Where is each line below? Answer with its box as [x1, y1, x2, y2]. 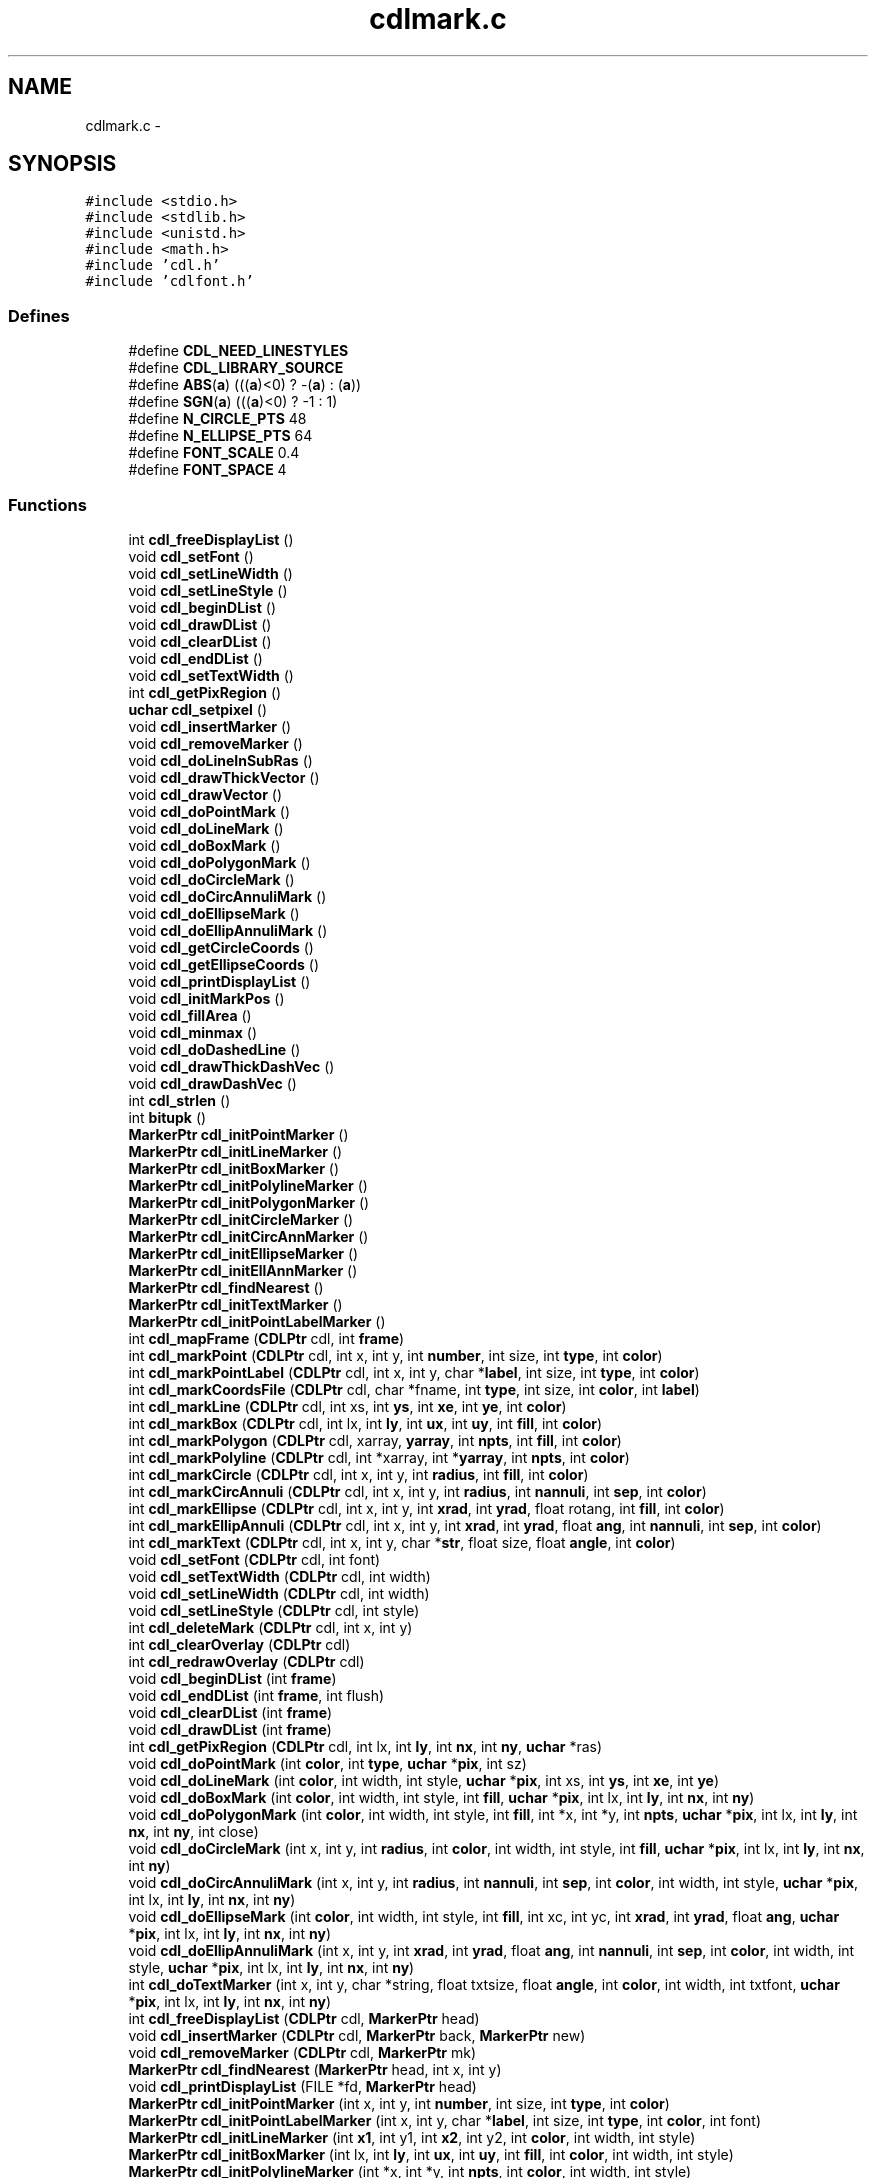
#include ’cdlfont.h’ [85, 273, 254, 290]
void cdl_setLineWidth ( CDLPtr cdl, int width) [128, 1584, 430, 1602]
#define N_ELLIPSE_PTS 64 [128, 427, 313, 445]
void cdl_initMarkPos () [128, 989, 285, 1007]
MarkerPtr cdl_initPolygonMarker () [128, 1193, 370, 1211]
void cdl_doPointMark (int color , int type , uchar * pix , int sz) [128, 1754, 527, 1772]
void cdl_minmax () [128, 1023, 257, 1041]
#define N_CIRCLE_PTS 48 [128, 410, 307, 428]
